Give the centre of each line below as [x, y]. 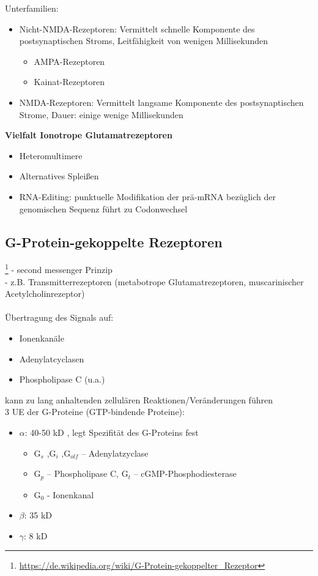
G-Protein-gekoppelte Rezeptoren [114, 241]
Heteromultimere [51, 155]
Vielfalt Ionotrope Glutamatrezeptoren [89, 135]
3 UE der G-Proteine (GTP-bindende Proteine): [95, 412]
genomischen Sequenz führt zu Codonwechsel [103, 208]
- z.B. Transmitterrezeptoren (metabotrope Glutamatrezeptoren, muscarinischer [154, 281]
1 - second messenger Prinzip [59, 268]
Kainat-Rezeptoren [69, 82]
